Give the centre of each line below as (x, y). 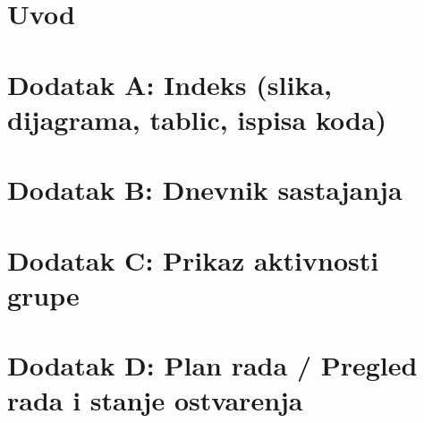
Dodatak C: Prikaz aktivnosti (193, 259)
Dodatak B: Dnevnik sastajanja (205, 190)
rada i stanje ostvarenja (155, 400)
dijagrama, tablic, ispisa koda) (197, 119)
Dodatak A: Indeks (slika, (170, 84)
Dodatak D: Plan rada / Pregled (212, 365)
